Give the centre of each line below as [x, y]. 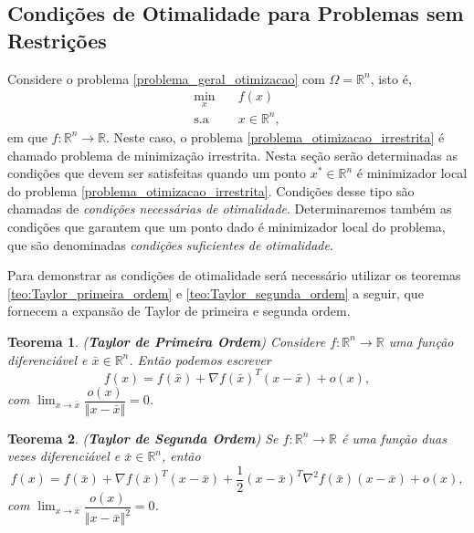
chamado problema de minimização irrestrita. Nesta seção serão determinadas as [232, 155]
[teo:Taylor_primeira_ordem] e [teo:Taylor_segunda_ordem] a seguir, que [216, 293]
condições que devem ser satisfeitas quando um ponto [157, 173]
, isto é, [391, 78]
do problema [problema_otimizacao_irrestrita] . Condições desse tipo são [211, 190]
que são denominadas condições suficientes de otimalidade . [170, 244]
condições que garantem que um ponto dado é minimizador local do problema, [226, 226]
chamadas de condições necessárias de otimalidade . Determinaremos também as [230, 209]
